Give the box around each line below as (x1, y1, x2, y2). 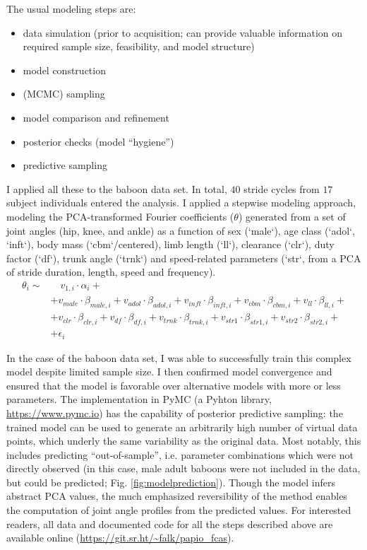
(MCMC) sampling (23, 86, 105, 101)
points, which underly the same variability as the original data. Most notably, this (6, 433, 361, 448)
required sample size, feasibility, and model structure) (23, 39, 255, 54)
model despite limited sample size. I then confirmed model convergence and (6, 364, 332, 379)
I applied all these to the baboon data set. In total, (6, 181, 227, 196)
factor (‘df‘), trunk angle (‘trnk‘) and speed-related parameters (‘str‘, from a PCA (6, 250, 361, 265)
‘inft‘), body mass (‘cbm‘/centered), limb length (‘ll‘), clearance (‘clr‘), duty (6, 237, 335, 252)
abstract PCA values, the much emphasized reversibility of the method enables (6, 488, 347, 503)
